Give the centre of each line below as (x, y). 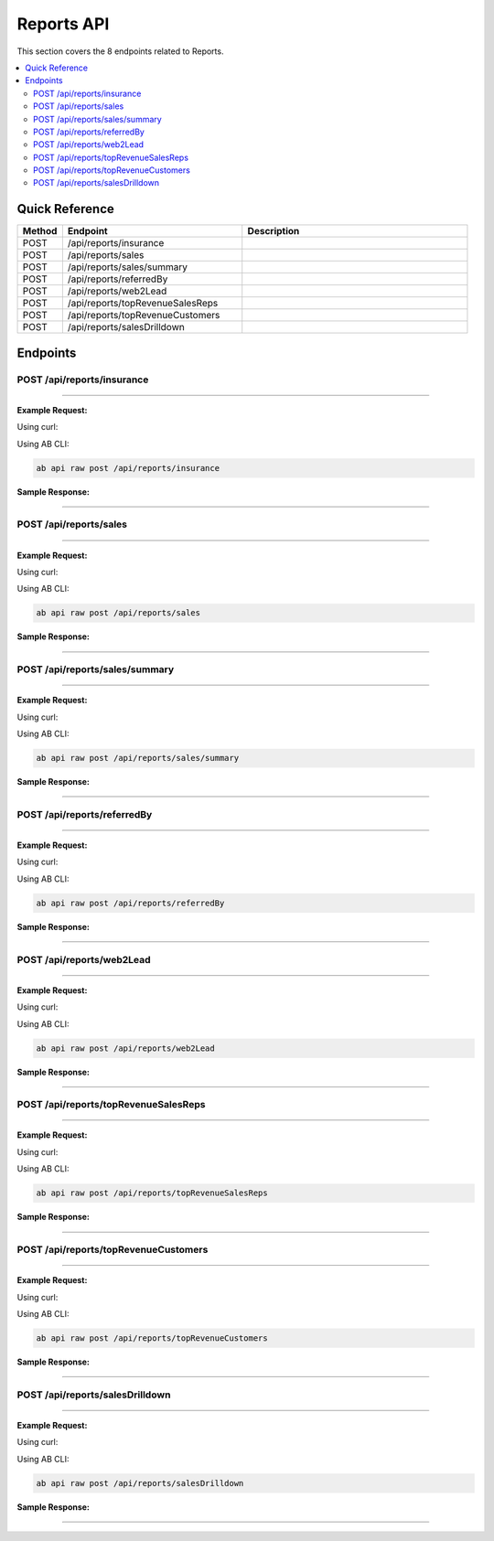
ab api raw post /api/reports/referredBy (130, 903)
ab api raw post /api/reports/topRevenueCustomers (152, 1338)
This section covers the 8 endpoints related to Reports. (120, 51)
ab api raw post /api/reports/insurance (128, 468)
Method (40, 231)
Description (274, 231)
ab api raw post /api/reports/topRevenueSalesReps (152, 1193)
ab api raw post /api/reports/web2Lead (125, 1048)
